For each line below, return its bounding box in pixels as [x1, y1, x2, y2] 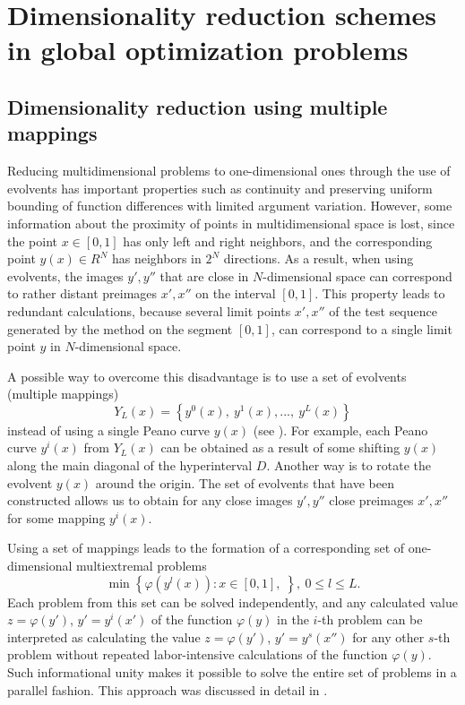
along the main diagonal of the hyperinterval [7, 456, 253, 475]
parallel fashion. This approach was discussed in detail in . [7, 680, 328, 699]
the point [7, 231, 58, 250]
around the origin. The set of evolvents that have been [95, 473, 394, 492]
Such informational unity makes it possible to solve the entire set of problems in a [7, 663, 457, 681]
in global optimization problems [7, 31, 409, 68]
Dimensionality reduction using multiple [7, 92, 388, 120]
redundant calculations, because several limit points [7, 301, 291, 320]
